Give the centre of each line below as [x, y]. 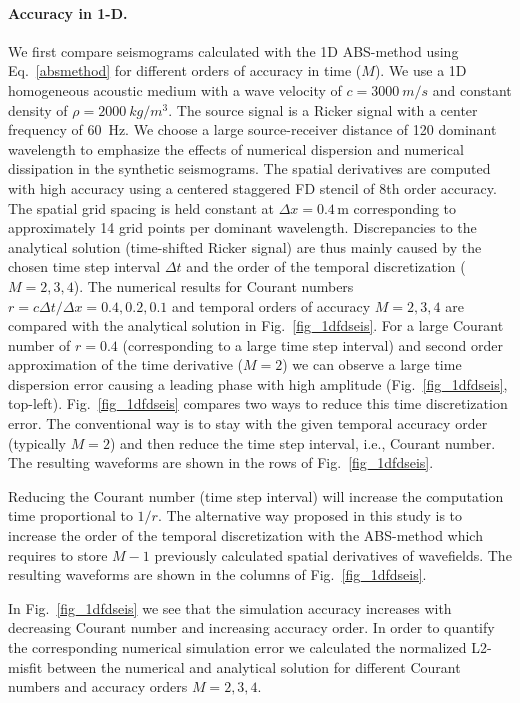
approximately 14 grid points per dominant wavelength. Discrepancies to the [242, 227]
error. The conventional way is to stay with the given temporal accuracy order [248, 423]
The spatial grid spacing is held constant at [141, 207]
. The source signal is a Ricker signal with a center [323, 109]
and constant [472, 89]
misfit [25, 666]
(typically [37, 442]
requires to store [58, 554]
